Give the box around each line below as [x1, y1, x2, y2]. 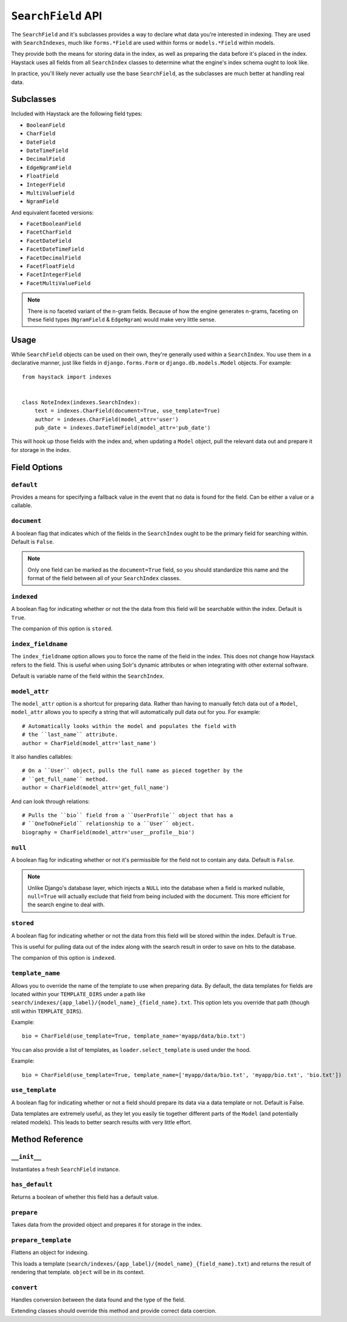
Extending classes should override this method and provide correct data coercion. [11, 1307, 217, 1315]
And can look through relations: [11, 798, 90, 805]
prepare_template [11, 1236, 72, 1244]
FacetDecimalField [26, 254, 81, 261]
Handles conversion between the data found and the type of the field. [11, 1296, 186, 1304]
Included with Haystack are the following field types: [11, 110, 143, 118]
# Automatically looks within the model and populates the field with [22, 723, 237, 729]
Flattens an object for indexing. [11, 1249, 89, 1256]
